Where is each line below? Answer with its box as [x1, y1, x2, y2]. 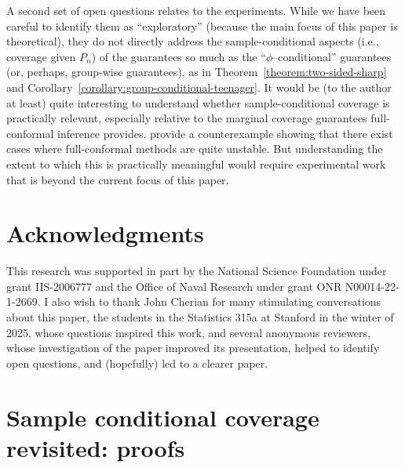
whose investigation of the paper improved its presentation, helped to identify [6, 339, 380, 356]
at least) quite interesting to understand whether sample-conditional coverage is [6, 94, 390, 111]
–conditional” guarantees [272, 48, 392, 64]
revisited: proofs [6, 431, 185, 463]
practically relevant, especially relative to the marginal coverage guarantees [6, 110, 367, 126]
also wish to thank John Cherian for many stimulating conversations [51, 293, 381, 310]
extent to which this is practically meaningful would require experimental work [6, 155, 386, 172]
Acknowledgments [6, 217, 204, 249]
